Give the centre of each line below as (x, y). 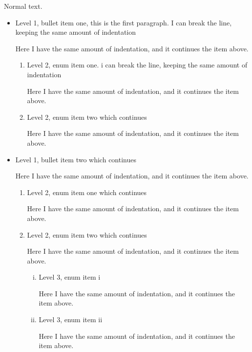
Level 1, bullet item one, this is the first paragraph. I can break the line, (124, 22)
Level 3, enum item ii (71, 319)
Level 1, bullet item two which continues (76, 159)
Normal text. (23, 6)
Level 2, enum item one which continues (87, 192)
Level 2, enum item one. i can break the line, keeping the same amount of (137, 65)
